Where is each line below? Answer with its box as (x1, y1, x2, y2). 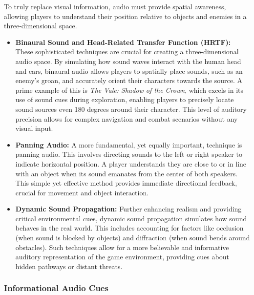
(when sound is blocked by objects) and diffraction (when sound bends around (15, 232, 250, 243)
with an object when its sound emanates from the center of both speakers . (15, 168, 238, 178)
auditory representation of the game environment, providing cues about (15, 252, 229, 262)
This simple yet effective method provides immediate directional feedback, (15, 178, 237, 188)
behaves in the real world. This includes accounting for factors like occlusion (15, 223, 244, 233)
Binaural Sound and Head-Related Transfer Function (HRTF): (15, 37, 231, 47)
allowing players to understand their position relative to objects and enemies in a (4, 11, 247, 21)
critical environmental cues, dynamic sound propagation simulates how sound (15, 213, 247, 223)
